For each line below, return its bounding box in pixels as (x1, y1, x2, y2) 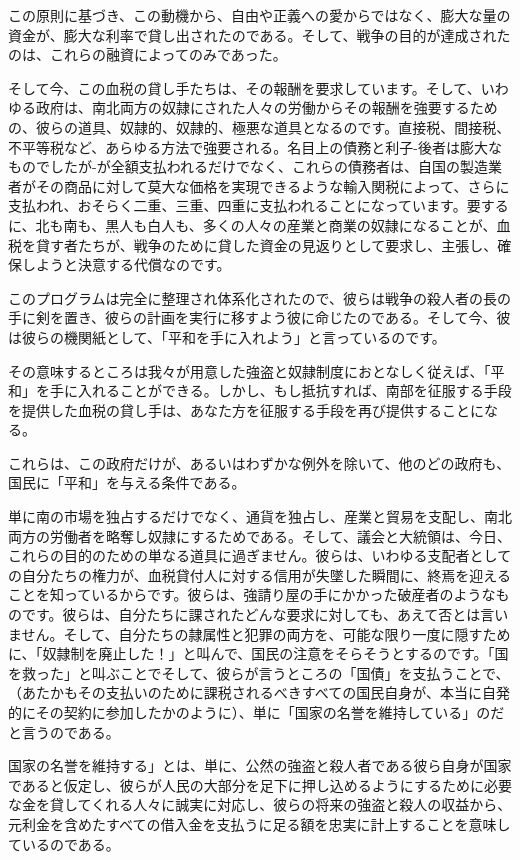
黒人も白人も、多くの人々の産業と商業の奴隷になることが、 (105, 214, 497, 235)
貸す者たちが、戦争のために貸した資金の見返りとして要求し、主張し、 (35, 234, 498, 255)
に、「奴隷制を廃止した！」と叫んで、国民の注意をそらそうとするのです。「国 (8, 643, 509, 664)
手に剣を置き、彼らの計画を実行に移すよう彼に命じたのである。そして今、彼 (8, 307, 511, 328)
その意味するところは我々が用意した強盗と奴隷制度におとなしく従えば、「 (8, 360, 491, 381)
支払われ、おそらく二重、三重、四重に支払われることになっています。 (8, 195, 467, 216)
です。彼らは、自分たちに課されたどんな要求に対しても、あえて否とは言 (21, 604, 495, 625)
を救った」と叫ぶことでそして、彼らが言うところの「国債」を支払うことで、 (8, 662, 510, 683)
